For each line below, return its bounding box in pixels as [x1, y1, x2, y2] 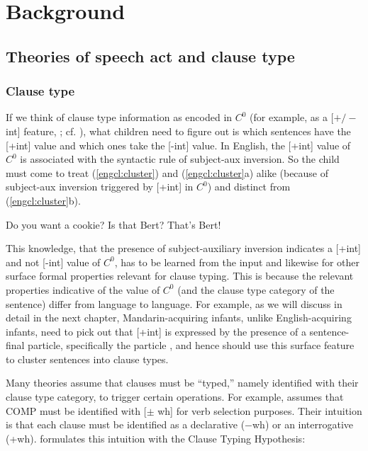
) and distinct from [207, 179, 291, 194]
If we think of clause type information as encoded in [6, 110, 233, 125]
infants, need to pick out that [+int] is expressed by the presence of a [6, 324, 306, 338]
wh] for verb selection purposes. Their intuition [157, 403, 362, 418]
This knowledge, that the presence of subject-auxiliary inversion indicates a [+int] [6, 241, 362, 256]
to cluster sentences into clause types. [6, 351, 169, 366]
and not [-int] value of [6, 254, 101, 269]
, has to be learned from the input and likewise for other [114, 254, 360, 269]
